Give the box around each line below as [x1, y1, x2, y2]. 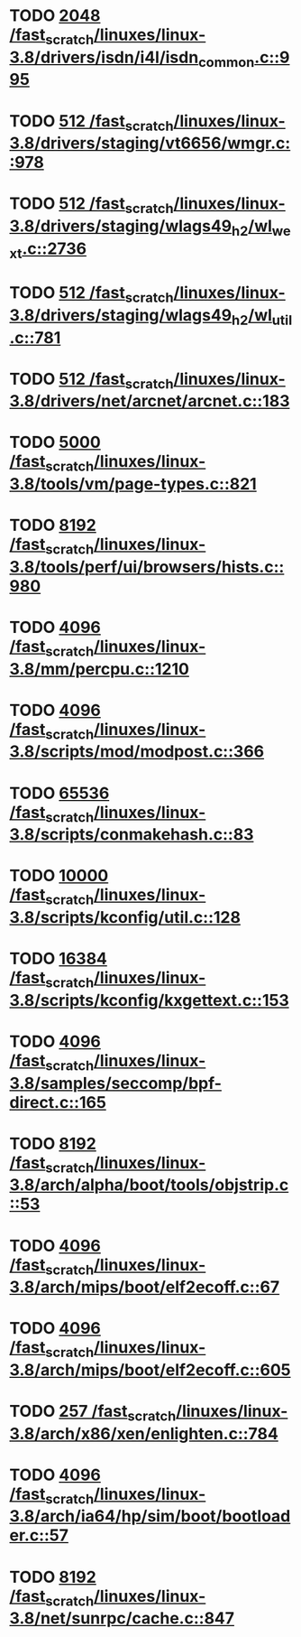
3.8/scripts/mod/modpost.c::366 [9, 741, 265, 762]
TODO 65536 [9, 783, 110, 804]
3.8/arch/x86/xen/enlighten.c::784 [9, 1423, 279, 1444]
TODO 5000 [9, 433, 101, 452]
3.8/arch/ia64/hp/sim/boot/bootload [9, 1506, 291, 1527]
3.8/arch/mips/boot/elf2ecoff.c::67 [9, 1277, 280, 1298]
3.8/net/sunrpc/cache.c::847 [9, 1608, 235, 1629]
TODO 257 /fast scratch [9, 1401, 177, 1425]
